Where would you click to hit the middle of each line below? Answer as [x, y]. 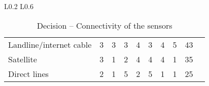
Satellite [23, 59]
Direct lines [28, 73]
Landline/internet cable [50, 44]
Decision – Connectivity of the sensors [104, 25]
